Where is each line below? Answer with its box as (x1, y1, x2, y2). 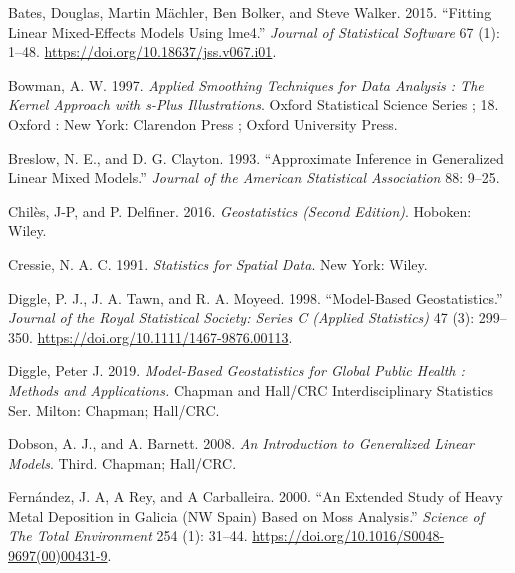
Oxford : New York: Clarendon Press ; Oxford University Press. (8, 113, 398, 134)
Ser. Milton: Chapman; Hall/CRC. (8, 399, 220, 420)
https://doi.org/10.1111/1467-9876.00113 (37, 326, 289, 347)
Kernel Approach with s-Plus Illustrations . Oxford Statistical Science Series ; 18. (8, 94, 499, 115)
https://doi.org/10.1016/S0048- (252, 525, 445, 546)
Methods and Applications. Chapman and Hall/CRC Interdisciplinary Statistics (8, 379, 493, 400)
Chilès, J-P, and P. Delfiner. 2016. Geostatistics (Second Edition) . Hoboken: (8, 200, 472, 221)
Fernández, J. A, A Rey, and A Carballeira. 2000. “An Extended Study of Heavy (8, 486, 503, 507)
